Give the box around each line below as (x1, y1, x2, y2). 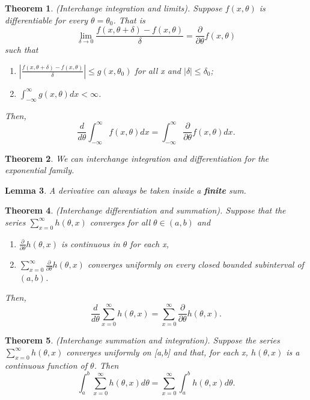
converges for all (90, 215, 151, 228)
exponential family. (5, 164, 74, 176)
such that (5, 43, 38, 56)
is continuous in (61, 237, 120, 250)
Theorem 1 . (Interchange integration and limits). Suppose (5, 2, 222, 14)
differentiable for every (5, 13, 88, 26)
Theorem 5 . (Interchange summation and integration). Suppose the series (5, 334, 280, 346)
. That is (113, 13, 145, 26)
